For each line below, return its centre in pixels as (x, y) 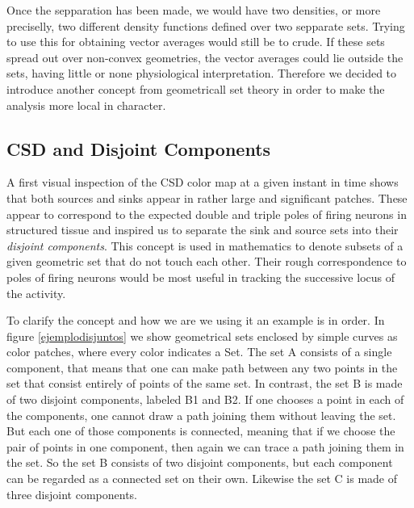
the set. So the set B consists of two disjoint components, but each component (200, 462)
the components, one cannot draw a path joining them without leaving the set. (201, 415)
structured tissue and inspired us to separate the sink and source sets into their (203, 230)
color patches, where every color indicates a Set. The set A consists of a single (199, 352)
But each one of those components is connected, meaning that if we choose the (201, 431)
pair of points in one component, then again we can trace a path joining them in (205, 446)
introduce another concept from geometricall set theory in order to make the (196, 88)
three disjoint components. (72, 494)
